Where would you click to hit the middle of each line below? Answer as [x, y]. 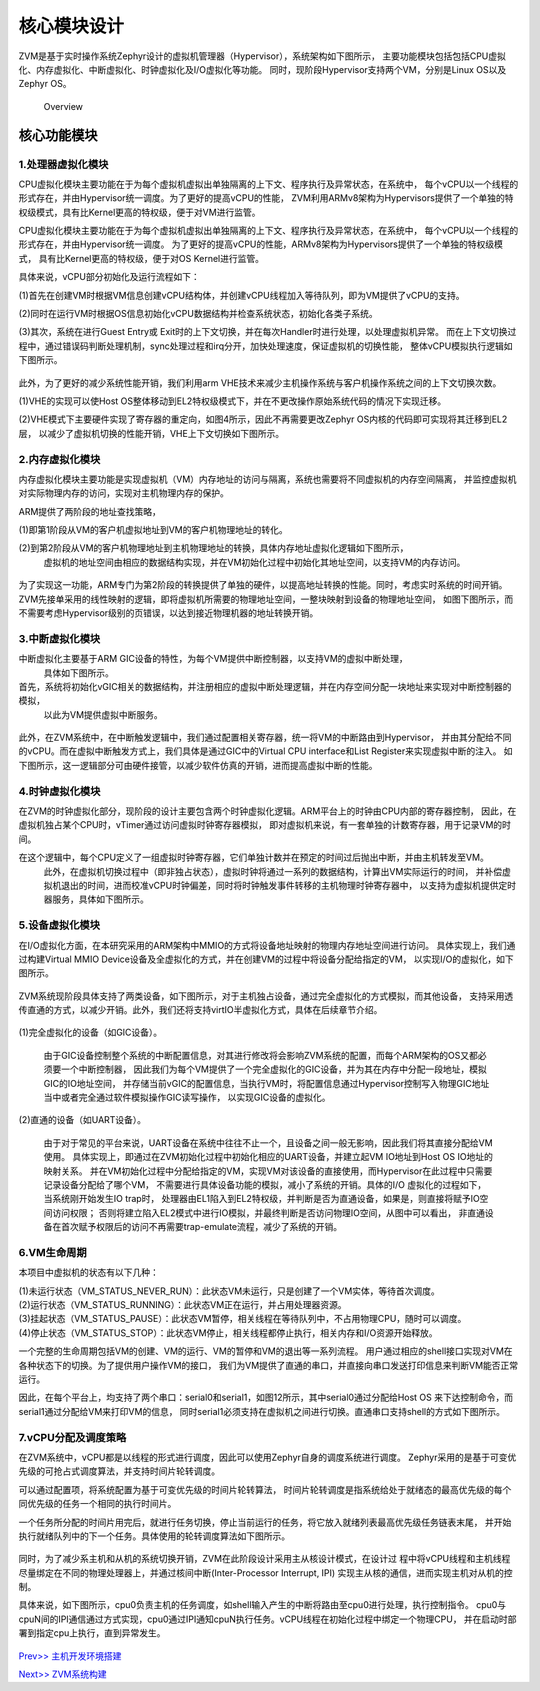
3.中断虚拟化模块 [59, 638]
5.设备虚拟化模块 [59, 925]
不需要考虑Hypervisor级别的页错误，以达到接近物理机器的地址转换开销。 [168, 613]
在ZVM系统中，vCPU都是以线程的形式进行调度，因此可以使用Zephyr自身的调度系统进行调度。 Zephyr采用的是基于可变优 [267, 1457]
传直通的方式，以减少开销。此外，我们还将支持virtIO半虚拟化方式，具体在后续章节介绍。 [200, 1010]
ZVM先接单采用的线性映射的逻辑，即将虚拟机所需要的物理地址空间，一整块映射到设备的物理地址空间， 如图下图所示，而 [266, 599]
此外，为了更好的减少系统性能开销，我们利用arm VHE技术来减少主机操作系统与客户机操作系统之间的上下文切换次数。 [260, 382]
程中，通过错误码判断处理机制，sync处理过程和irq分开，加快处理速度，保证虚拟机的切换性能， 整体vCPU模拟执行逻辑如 [265, 346]
